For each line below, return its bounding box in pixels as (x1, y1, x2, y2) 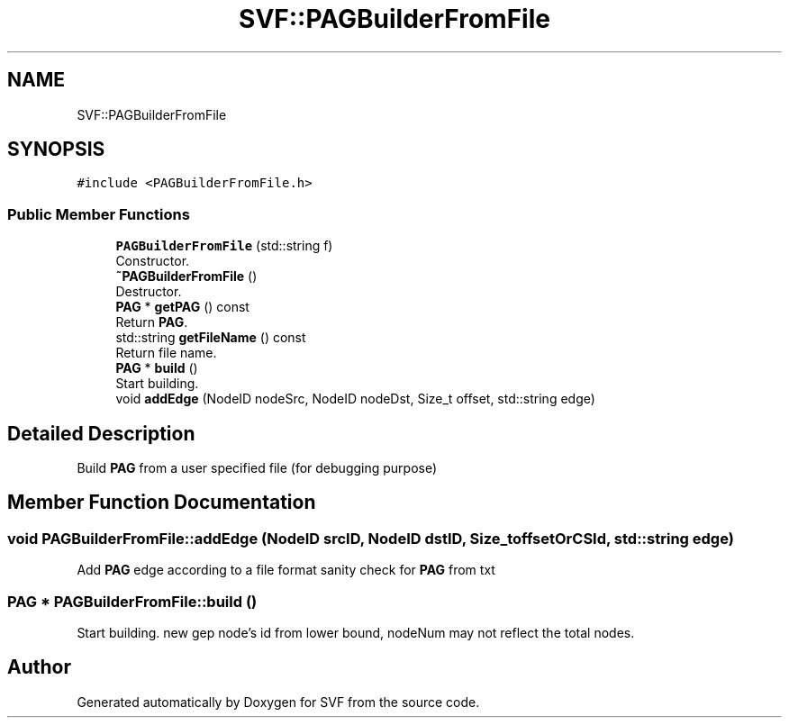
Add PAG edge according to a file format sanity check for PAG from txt (77, 562, 495, 578)
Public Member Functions (7, 204, 190, 223)
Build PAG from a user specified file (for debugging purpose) (77, 460, 438, 476)
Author (7, 656, 71, 679)
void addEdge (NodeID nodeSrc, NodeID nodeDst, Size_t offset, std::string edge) (115, 391, 595, 407)
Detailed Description (7, 421, 195, 445)
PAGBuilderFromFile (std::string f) (115, 238, 333, 254)
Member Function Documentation (7, 491, 316, 514)
